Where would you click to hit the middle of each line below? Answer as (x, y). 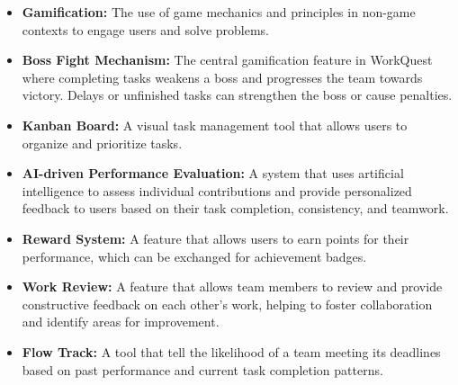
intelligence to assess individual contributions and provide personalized (217, 190)
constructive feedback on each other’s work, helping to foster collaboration (227, 304)
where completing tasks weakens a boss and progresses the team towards (222, 77)
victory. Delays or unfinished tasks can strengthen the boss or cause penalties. (237, 95)
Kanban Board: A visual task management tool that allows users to (215, 125)
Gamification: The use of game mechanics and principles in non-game (219, 12)
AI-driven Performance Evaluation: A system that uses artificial (213, 173)
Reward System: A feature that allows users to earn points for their (216, 238)
